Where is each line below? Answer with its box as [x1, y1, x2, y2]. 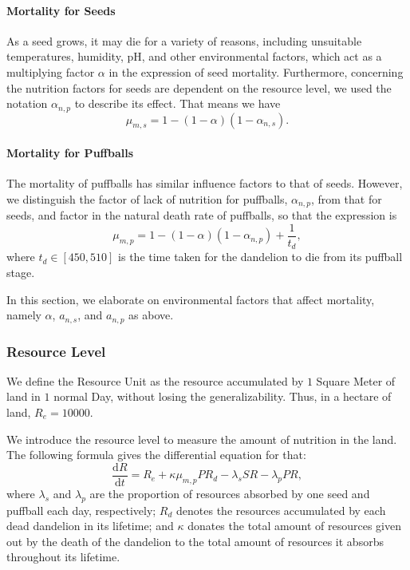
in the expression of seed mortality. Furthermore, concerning [108, 63, 404, 80]
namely [6, 307, 41, 323]
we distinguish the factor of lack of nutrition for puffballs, [6, 190, 288, 207]
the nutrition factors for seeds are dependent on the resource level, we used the [6, 79, 392, 96]
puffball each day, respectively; [6, 501, 156, 518]
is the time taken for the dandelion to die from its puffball [118, 248, 403, 265]
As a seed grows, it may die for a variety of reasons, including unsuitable [6, 32, 362, 49]
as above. [128, 307, 174, 323]
